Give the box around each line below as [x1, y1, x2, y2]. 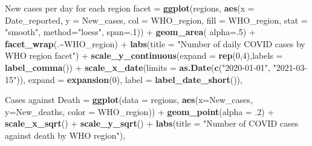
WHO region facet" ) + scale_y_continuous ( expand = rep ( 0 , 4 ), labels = [5, 49, 283, 62]
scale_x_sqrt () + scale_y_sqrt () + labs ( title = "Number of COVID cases [5, 117, 299, 130]
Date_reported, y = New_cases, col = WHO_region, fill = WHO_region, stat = [5, 13, 308, 26]
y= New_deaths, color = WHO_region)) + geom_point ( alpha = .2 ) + [5, 105, 275, 118]
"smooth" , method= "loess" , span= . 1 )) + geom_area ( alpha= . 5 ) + [5, 25, 256, 38]
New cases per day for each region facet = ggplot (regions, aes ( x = [5, 2, 255, 14]
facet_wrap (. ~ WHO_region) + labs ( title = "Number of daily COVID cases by [5, 37, 305, 50]
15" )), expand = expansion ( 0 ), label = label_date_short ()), [5, 73, 242, 85]
